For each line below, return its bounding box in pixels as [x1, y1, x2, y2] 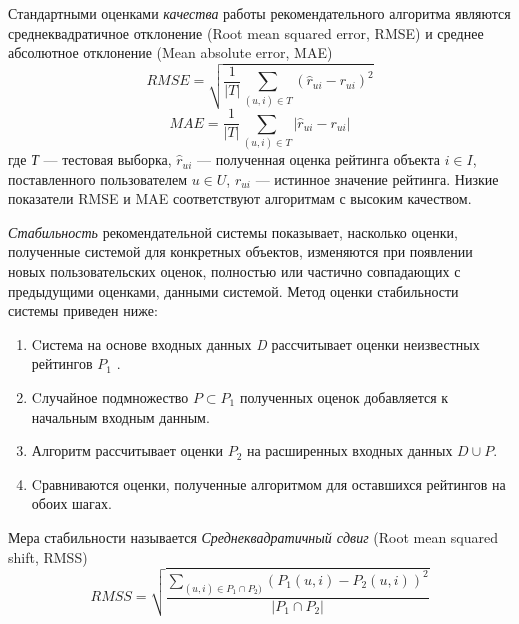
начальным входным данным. [31, 406, 210, 427]
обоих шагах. [31, 493, 112, 514]
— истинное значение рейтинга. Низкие [255, 168, 499, 189]
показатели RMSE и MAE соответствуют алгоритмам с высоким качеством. [8, 188, 472, 209]
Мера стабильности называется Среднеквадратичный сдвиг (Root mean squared [8, 526, 499, 547]
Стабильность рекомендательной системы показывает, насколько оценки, [8, 221, 458, 242]
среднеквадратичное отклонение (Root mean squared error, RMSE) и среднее [8, 22, 484, 43]
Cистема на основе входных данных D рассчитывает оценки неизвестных [31, 333, 480, 354]
